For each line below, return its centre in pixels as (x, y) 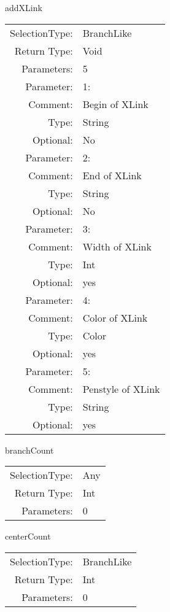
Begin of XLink (115, 104)
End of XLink (112, 175)
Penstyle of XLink (121, 389)
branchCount (29, 450)
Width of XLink (117, 246)
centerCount (28, 536)
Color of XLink (115, 317)
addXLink (24, 7)
